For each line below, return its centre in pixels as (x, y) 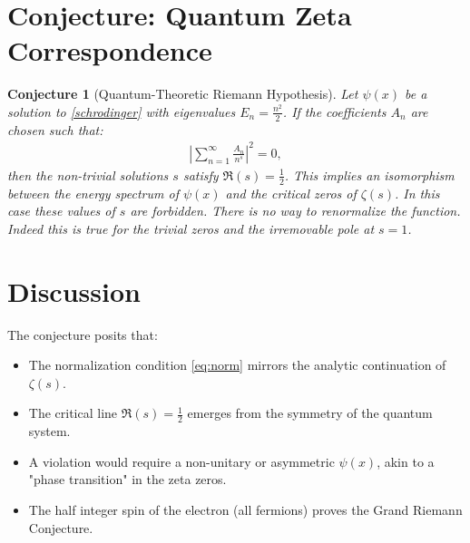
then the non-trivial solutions (88, 175)
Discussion (74, 291)
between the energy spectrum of (93, 193)
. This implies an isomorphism (369, 175)
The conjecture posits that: (83, 334)
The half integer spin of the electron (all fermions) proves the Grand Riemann (245, 509)
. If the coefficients (334, 111)
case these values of (61, 211)
